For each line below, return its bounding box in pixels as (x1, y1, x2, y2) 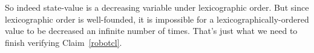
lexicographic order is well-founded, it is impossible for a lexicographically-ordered (5, 13, 309, 25)
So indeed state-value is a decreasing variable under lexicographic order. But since (5, 1, 309, 13)
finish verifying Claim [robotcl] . (5, 36, 122, 48)
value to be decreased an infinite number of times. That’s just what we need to (5, 24, 298, 37)
